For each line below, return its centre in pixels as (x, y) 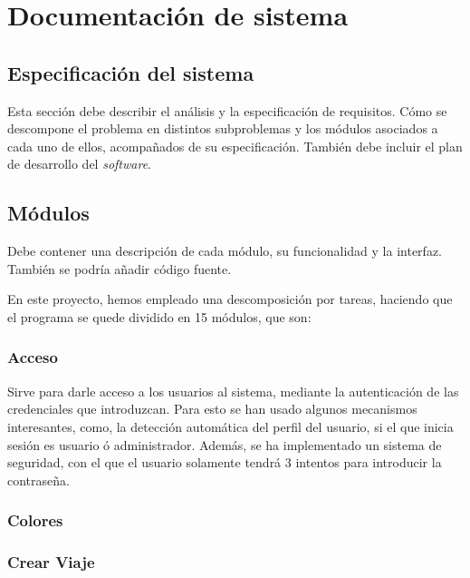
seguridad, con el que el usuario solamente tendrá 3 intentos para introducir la (225, 462)
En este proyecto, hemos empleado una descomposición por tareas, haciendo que (230, 299)
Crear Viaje (51, 562)
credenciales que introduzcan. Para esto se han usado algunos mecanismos (212, 409)
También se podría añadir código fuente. (120, 268)
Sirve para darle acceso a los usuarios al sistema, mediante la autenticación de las (233, 391)
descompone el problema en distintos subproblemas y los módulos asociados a (223, 128)
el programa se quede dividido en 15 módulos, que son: (159, 316)
